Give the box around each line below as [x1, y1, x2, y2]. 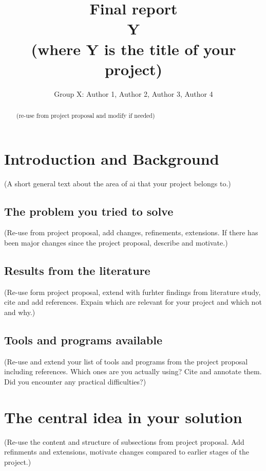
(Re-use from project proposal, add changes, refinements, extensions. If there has [4, 227, 258, 238]
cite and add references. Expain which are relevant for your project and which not [4, 296, 262, 307]
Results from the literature [4, 263, 150, 278]
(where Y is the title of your [31, 38, 236, 59]
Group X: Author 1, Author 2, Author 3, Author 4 [54, 88, 213, 99]
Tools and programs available [4, 332, 162, 348]
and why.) [4, 307, 35, 318]
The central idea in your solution [4, 406, 242, 427]
